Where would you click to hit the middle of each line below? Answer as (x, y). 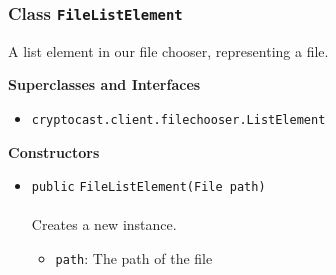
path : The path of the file (134, 258)
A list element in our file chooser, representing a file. (168, 50)
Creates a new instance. (104, 224)
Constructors (54, 151)
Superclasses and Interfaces (104, 84)
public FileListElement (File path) (148, 187)
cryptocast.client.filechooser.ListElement (178, 119)
